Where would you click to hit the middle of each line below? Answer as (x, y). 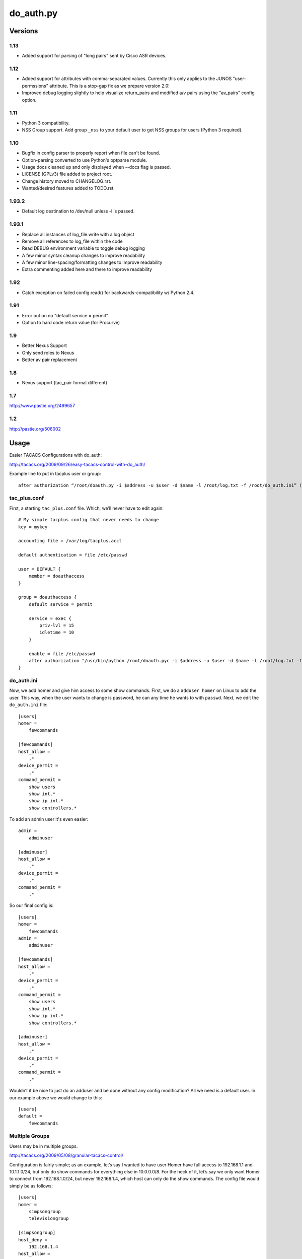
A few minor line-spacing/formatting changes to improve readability (92, 262)
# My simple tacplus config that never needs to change (89, 520)
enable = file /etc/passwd (62, 654)
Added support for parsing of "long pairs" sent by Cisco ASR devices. (94, 56)
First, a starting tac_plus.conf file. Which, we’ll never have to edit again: (86, 508)
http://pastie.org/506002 (35, 429)
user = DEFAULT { (40, 569)
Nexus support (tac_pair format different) (65, 383)
